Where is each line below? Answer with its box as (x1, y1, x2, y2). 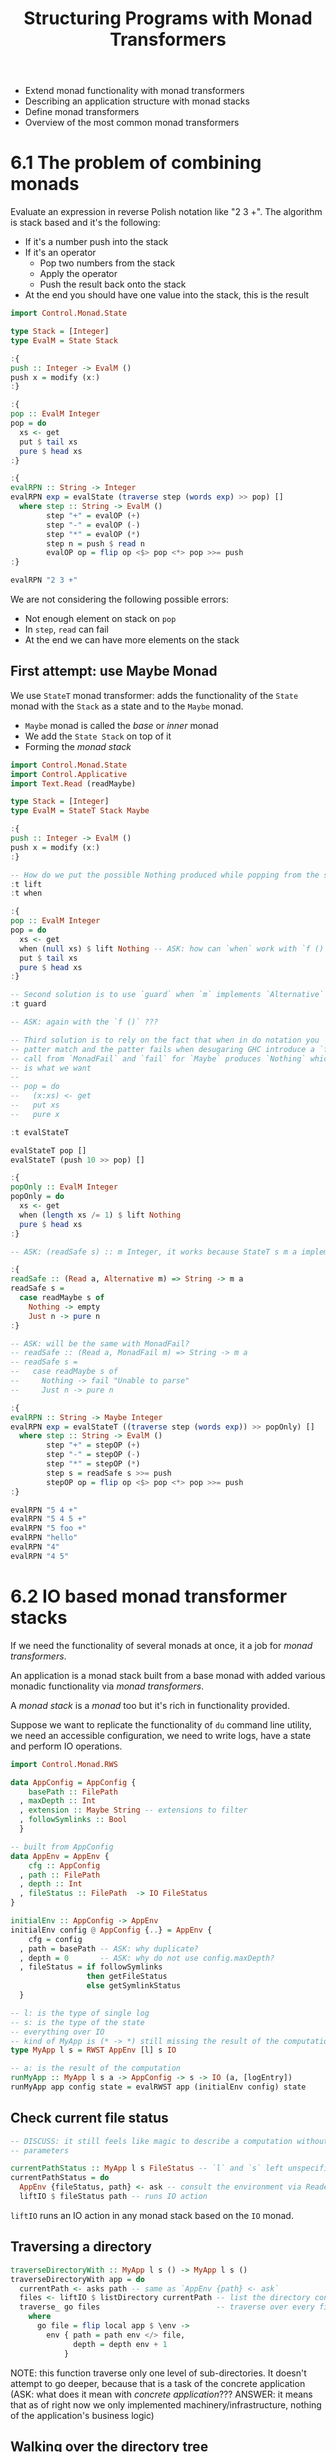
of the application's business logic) (10, 2409, 155, 2421)
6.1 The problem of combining (10, 152, 262, 174)
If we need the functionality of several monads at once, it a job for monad (10, 1639, 313, 1651)
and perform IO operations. (10, 1740, 123, 1752)
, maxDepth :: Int (19, 1796, 97, 1806)
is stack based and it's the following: (10, 217, 161, 229)
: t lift (10, 879, 43, 889)
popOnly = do (10, 1192, 65, 1202)
